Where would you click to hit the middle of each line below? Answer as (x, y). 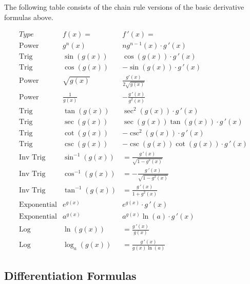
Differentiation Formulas (70, 275)
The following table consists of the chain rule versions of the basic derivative (124, 7)
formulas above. (29, 17)
